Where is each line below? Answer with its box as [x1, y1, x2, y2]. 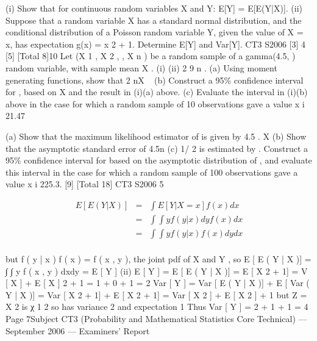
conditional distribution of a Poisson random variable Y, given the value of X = [5, 26, 304, 38]
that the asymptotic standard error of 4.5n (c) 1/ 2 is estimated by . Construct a [5, 142, 308, 154]
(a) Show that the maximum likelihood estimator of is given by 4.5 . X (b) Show [5, 129, 307, 142]
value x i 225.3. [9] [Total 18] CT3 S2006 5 [5, 178, 164, 190]
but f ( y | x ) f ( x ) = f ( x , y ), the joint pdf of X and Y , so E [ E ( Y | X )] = [5, 253, 312, 265]
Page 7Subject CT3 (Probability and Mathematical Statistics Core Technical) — [5, 312, 307, 325]
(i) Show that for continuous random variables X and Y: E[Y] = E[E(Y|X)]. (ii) [5, 2, 303, 14]
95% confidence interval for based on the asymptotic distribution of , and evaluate [5, 154, 312, 167]
